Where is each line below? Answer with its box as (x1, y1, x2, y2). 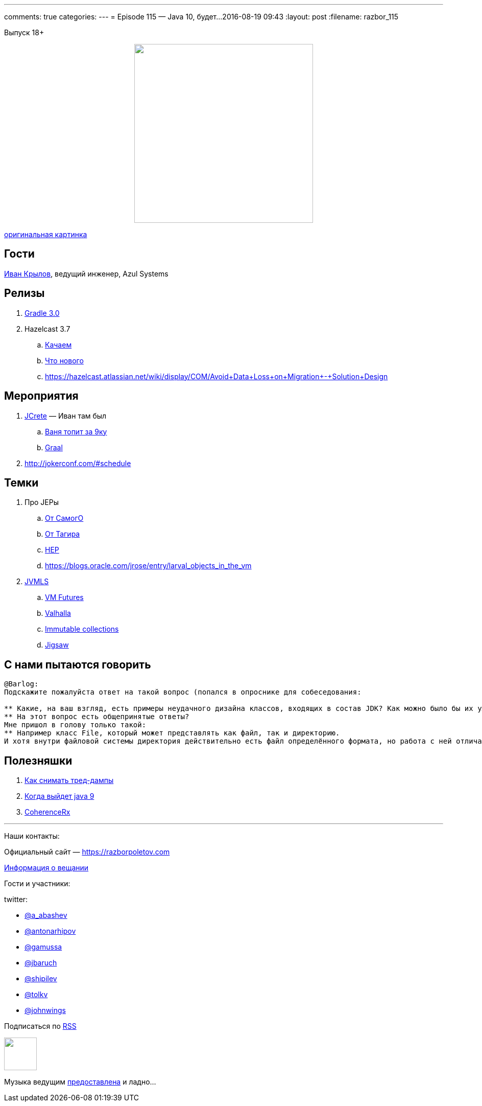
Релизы (4, 287, 45, 300)
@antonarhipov (25, 927, 76, 936)
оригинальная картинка (4, 230, 87, 239)
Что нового (45, 356, 84, 365)
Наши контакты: (4, 832, 60, 841)
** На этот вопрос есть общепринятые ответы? (4, 712, 189, 721)
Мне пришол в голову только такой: (4, 721, 147, 729)
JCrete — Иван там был (25, 411, 107, 420)
